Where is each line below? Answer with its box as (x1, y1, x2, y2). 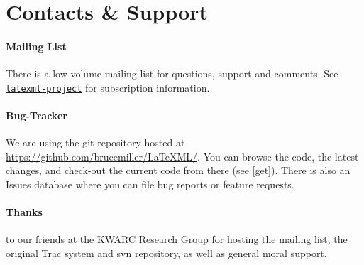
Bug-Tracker (6, 108, 67, 123)
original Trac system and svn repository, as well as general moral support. (6, 245, 327, 260)
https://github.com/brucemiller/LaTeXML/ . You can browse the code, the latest (6, 148, 359, 163)
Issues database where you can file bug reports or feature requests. (6, 177, 294, 191)
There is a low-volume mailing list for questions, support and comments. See (6, 66, 338, 81)
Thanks (6, 205, 43, 220)
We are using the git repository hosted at (6, 135, 185, 150)
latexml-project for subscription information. (6, 80, 210, 94)
